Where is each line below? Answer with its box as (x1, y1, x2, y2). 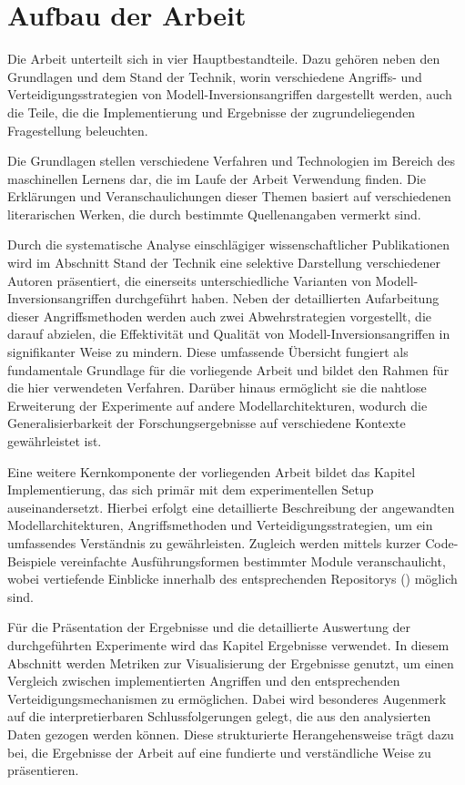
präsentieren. (7, 760, 79, 780)
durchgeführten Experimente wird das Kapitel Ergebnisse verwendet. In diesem (7, 635, 450, 654)
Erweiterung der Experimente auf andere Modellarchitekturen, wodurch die (7, 395, 428, 414)
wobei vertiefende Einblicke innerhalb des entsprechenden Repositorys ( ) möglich (7, 569, 458, 588)
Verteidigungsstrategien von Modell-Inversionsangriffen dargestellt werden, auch (7, 85, 452, 104)
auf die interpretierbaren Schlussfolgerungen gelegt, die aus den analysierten (7, 707, 431, 726)
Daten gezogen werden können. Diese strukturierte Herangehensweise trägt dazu (7, 724, 454, 743)
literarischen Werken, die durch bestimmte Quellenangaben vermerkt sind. (7, 204, 421, 223)
